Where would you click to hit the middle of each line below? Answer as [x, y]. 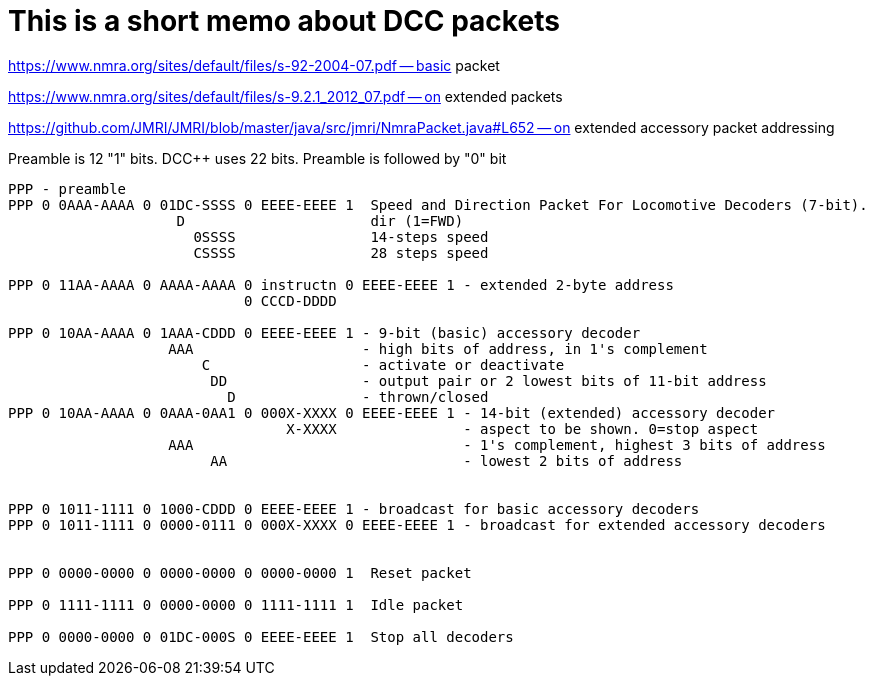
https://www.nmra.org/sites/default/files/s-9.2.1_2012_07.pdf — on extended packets [285, 96]
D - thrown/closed [358, 396]
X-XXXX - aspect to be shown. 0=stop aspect [522, 428]
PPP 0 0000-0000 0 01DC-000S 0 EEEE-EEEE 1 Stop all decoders [261, 636]
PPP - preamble [67, 188]
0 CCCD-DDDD [290, 300]
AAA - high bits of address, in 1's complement [438, 348]
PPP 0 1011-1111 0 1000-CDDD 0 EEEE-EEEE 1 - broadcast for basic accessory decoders [354, 508]
